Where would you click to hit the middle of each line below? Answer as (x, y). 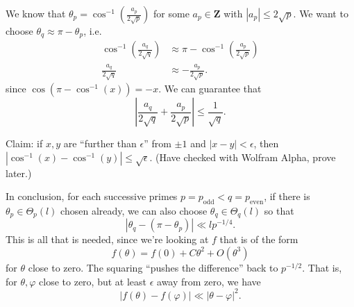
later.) (19, 173)
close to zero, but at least (93, 281)
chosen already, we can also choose (134, 210)
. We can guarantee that (210, 89)
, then (266, 143)
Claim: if (24, 143)
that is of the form (259, 239)
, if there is (287, 196)
